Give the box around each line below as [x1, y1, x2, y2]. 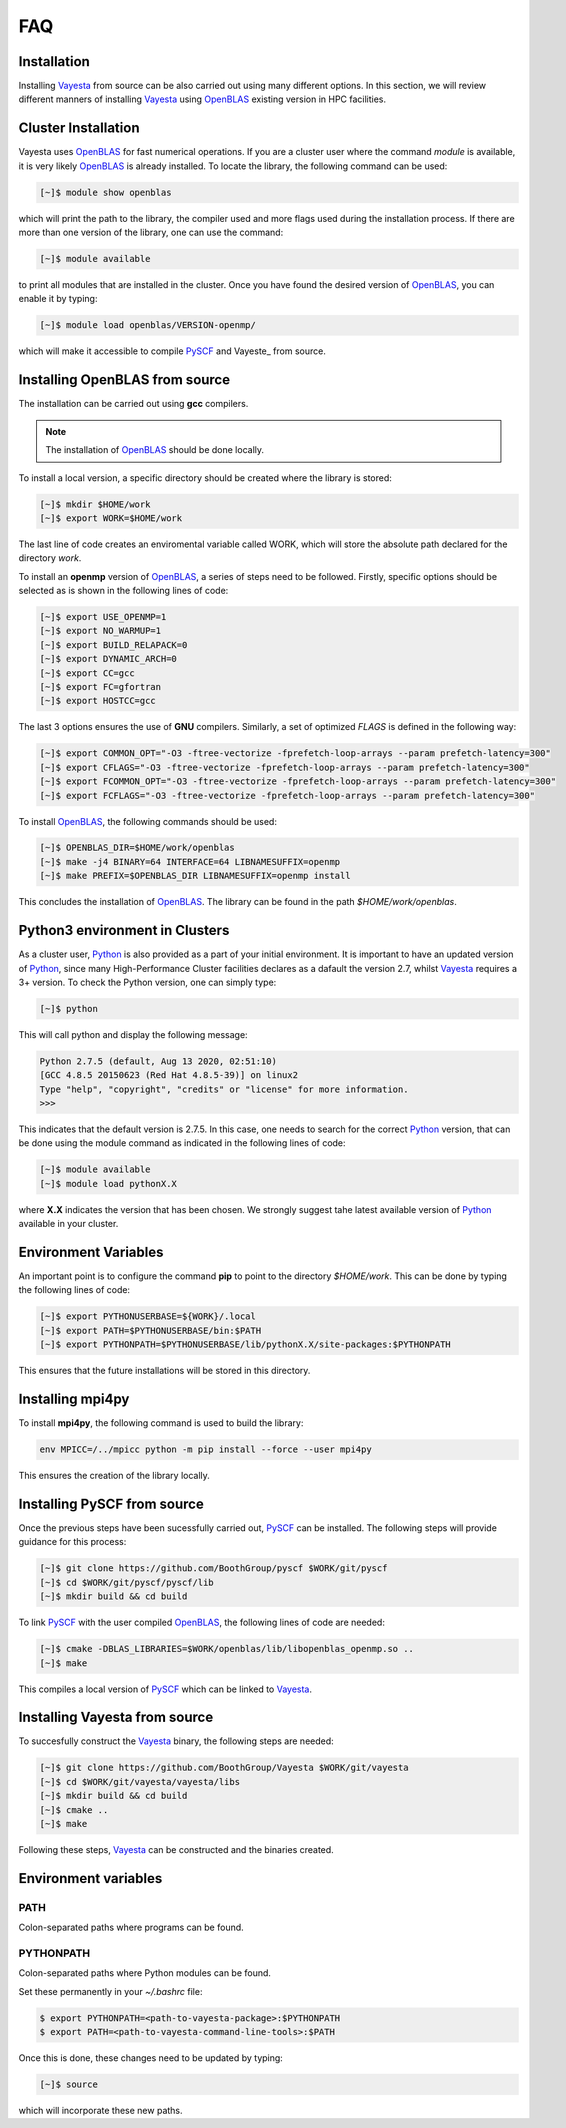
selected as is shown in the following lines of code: [18, 585, 229, 597]
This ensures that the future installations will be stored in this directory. [18, 1365, 311, 1377]
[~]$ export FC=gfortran [39, 681, 162, 692]
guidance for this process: [18, 1536, 127, 1548]
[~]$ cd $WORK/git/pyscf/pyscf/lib [39, 1576, 214, 1588]
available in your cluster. [18, 1218, 119, 1230]
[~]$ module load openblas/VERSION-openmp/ [39, 320, 257, 331]
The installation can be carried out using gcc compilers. [18, 398, 249, 410]
